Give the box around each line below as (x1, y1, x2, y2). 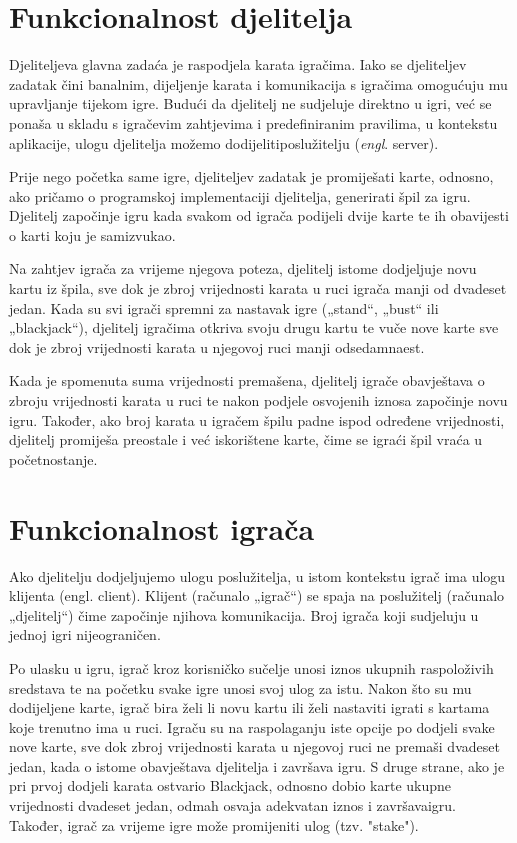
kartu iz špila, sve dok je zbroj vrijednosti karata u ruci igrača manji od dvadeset (9, 278, 507, 299)
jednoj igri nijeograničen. (9, 624, 161, 645)
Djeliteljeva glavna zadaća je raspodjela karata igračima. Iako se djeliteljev (9, 54, 467, 75)
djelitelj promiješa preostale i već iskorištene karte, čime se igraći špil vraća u (9, 429, 483, 450)
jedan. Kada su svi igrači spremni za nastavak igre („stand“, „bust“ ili (9, 297, 439, 318)
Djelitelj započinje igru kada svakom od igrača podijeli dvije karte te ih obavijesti (9, 205, 509, 226)
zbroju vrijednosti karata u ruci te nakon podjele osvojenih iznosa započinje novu (9, 390, 508, 411)
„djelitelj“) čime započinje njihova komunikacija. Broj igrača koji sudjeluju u (9, 604, 479, 625)
